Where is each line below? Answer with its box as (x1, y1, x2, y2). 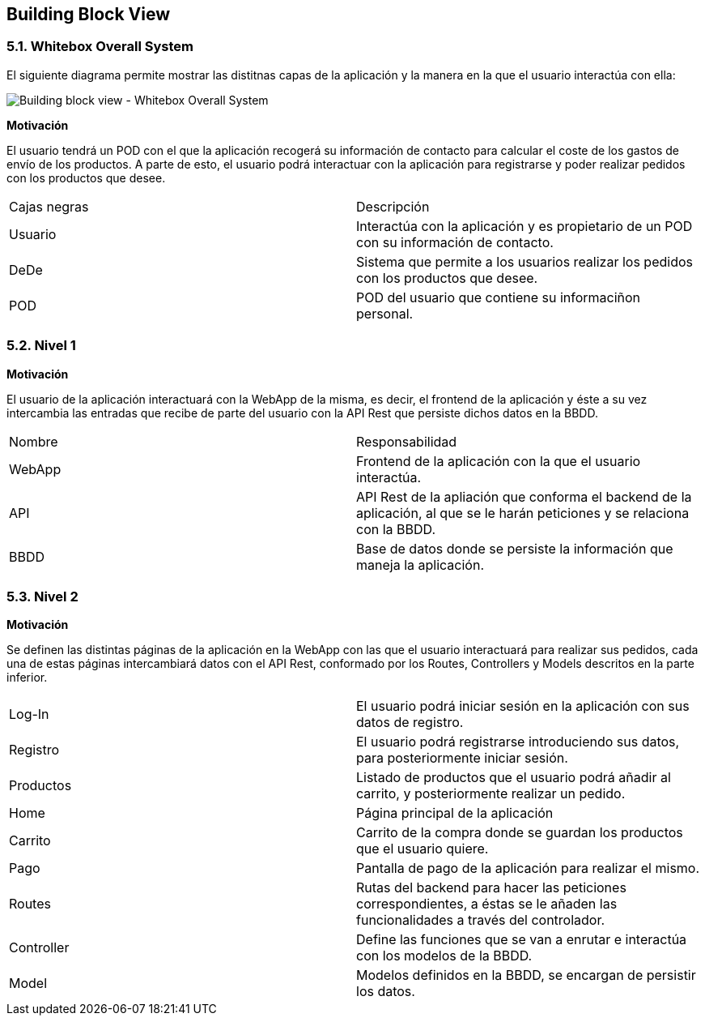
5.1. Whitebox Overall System (6, 38, 193, 55)
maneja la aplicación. (356, 556, 484, 573)
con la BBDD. (356, 520, 435, 537)
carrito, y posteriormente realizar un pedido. (356, 785, 626, 802)
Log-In (9, 706, 49, 723)
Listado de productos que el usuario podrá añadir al (356, 769, 671, 786)
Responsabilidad (356, 433, 457, 450)
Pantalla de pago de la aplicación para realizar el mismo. (356, 860, 700, 877)
